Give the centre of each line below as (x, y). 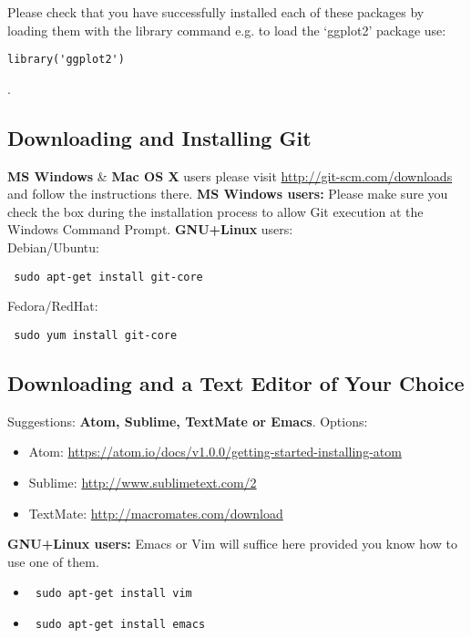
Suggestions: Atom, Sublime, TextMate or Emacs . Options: (188, 421)
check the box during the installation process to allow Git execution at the (215, 211)
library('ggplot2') (66, 60)
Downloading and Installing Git (159, 137)
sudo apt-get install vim (113, 594)
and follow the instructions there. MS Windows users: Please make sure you (228, 194)
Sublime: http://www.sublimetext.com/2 (143, 482)
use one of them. (53, 561)
